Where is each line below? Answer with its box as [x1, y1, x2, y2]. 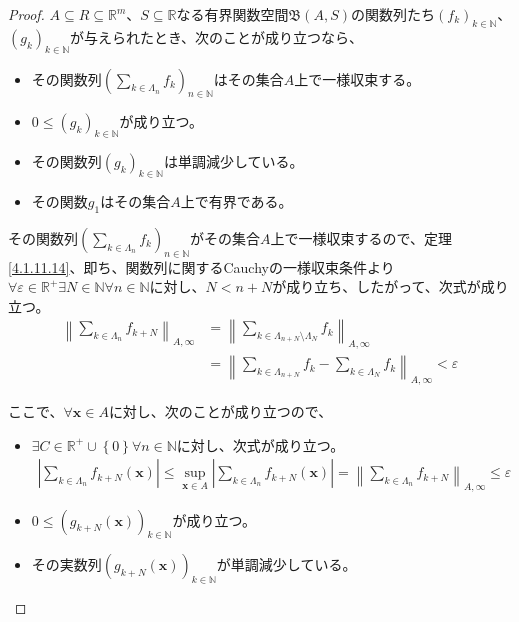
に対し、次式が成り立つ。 [176, 434, 345, 455]
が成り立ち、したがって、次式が [272, 276, 481, 297]
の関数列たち [351, 4, 436, 24]
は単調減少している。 [163, 151, 304, 172]
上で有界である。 [180, 190, 293, 211]
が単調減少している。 [216, 554, 357, 575]
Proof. [8, 4, 45, 24]
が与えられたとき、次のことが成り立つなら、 [70, 26, 364, 47]
